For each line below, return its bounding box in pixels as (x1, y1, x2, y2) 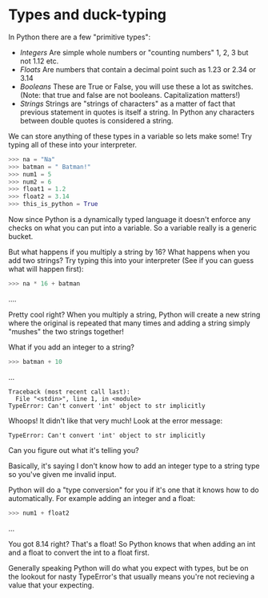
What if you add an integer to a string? (8, 342, 134, 352)
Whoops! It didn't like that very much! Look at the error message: (8, 415, 222, 426)
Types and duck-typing (8, 6, 166, 24)
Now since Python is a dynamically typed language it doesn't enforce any (8, 215, 251, 224)
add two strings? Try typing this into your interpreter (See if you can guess (8, 256, 254, 265)
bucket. (8, 232, 34, 241)
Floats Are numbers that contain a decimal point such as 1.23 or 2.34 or (19, 64, 256, 74)
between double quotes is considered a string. (19, 115, 174, 125)
